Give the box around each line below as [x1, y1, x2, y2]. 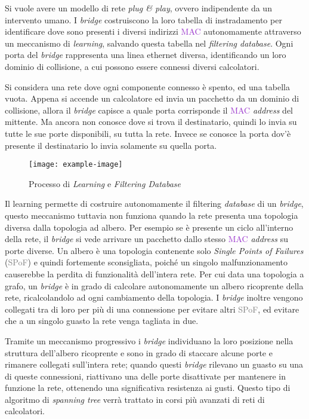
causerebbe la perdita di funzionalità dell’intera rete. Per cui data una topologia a [5, 267, 304, 280]
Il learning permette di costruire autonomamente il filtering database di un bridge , [5, 197, 304, 210]
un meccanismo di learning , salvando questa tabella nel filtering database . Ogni [5, 36, 293, 49]
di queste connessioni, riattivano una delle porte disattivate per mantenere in [5, 369, 286, 382]
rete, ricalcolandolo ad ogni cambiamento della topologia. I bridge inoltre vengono [5, 291, 303, 304]
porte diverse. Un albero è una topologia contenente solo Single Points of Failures [5, 244, 304, 256]
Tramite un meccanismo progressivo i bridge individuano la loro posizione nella [5, 334, 293, 347]
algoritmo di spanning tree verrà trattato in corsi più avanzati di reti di [5, 393, 265, 405]
